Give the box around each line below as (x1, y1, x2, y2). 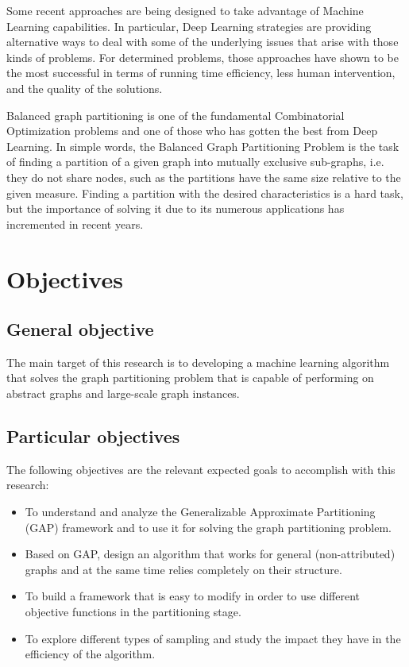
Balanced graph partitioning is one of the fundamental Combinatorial (6, 106, 345, 123)
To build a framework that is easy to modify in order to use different (25, 588, 360, 604)
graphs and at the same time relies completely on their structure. (25, 561, 342, 577)
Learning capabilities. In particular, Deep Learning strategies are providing (6, 17, 372, 34)
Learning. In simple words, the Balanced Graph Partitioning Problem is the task (6, 137, 399, 154)
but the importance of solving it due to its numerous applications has (6, 200, 345, 217)
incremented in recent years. (6, 215, 144, 232)
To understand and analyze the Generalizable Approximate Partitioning (25, 503, 376, 520)
